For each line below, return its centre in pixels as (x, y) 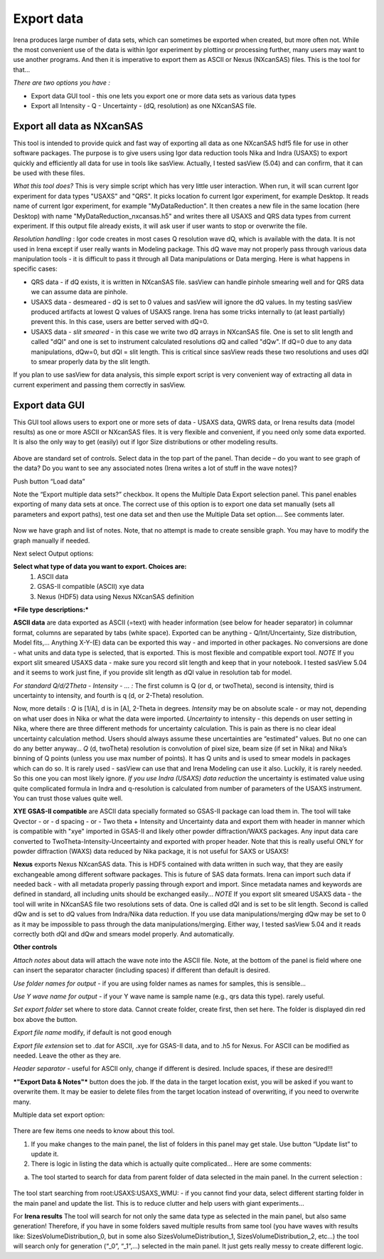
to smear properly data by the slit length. (91, 362)
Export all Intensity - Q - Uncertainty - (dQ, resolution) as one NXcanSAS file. (144, 105)
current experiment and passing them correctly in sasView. (100, 385)
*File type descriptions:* (51, 610)
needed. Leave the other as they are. (67, 1055)
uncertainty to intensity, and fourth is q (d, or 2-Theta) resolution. (108, 696)
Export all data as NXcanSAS (78, 126)
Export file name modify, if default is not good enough (92, 1033)
